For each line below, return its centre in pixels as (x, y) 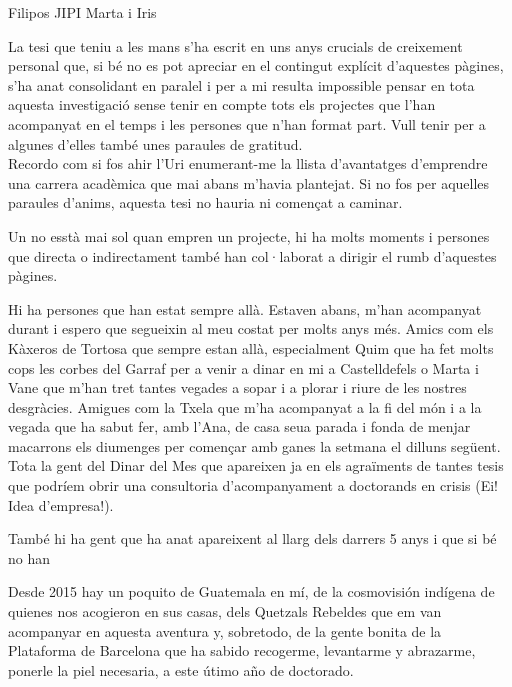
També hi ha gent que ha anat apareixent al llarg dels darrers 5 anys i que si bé (252, 538)
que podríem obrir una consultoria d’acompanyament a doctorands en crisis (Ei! (253, 485)
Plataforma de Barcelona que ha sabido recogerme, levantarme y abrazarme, (242, 650)
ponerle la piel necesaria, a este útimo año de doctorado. (181, 669)
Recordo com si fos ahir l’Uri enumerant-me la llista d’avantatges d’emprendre (248, 163)
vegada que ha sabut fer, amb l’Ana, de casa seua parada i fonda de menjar (239, 426)
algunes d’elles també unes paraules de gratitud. (155, 143)
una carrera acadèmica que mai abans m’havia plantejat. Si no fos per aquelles (249, 182)
